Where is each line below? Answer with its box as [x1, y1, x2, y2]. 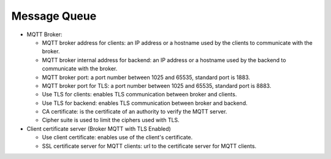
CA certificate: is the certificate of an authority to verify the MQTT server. [42, 108, 227, 115]
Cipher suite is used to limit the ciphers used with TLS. [42, 117, 180, 124]
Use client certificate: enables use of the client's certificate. [42, 134, 193, 141]
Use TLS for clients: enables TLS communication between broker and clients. [42, 91, 237, 98]
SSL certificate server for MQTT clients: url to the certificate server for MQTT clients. [42, 142, 257, 150]
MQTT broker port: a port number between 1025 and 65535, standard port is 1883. [42, 74, 251, 81]
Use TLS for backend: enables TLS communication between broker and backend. [42, 99, 248, 107]
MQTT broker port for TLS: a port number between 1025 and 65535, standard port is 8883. [42, 82, 272, 89]
